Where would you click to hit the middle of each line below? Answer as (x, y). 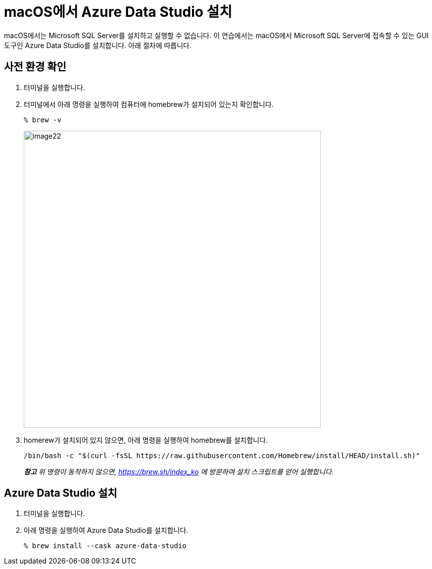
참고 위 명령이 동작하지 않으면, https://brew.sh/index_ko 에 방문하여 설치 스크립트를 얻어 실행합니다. (179, 471)
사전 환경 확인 (35, 67)
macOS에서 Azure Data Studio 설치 (118, 12)
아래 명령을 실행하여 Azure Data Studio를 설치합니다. (106, 530)
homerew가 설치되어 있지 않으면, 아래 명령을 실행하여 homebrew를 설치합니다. (146, 440)
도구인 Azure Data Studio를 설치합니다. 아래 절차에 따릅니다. (98, 45)
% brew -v (43, 120)
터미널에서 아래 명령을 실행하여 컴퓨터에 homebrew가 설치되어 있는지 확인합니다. (149, 104)
